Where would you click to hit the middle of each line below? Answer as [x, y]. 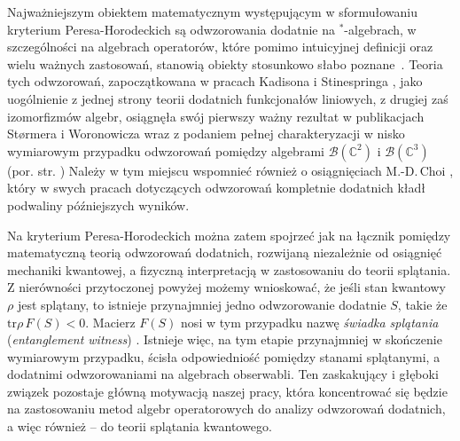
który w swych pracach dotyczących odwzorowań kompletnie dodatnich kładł [216, 188]
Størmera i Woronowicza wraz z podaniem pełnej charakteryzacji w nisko [206, 134]
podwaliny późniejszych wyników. [98, 205]
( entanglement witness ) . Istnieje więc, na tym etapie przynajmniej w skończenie [225, 339]
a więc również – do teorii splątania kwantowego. [140, 426]
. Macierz [110, 322]
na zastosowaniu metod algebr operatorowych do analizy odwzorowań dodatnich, [226, 409]
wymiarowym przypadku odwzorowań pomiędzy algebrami [166, 150]
